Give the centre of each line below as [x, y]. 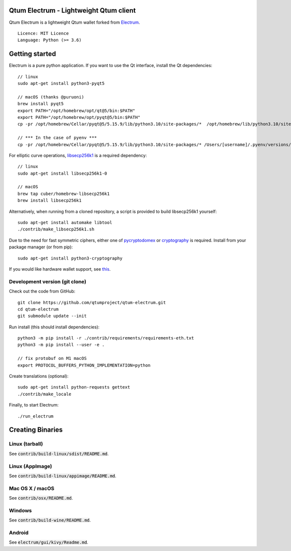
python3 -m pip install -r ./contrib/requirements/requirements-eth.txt [106, 338]
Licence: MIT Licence [43, 33]
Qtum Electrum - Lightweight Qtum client [72, 10]
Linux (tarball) [26, 444]
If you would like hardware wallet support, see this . [60, 269]
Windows [20, 510]
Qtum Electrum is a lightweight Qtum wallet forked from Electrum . [74, 22]
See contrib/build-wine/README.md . [50, 520]
